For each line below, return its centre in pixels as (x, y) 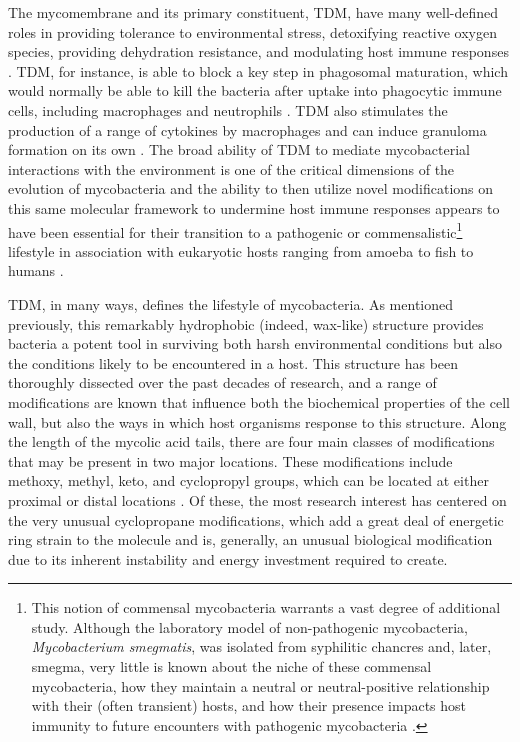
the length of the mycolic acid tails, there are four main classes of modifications (251, 441)
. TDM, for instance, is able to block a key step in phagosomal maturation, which (258, 70)
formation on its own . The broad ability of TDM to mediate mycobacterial (239, 149)
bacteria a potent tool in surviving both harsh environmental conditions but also (255, 343)
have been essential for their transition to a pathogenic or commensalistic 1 (235, 230)
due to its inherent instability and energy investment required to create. (228, 558)
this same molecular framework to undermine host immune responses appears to (254, 207)
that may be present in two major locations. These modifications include (230, 460)
